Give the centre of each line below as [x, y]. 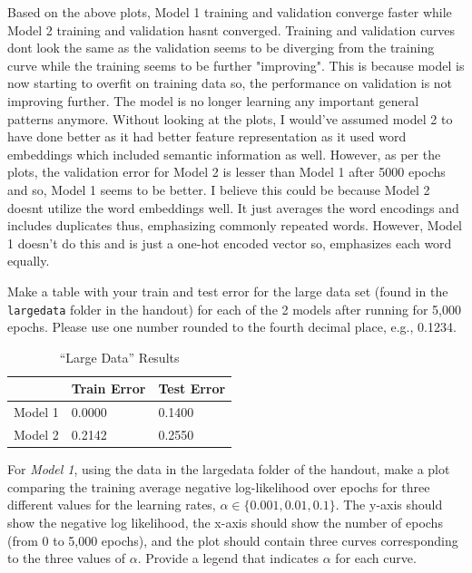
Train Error [108, 388]
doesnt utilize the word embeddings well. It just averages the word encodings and [233, 207]
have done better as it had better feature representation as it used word [207, 136]
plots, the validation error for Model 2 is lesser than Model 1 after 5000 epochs [226, 172]
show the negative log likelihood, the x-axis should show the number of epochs [225, 522]
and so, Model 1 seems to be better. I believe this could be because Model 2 [219, 189]
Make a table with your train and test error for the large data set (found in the [228, 291]
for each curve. [376, 558]
